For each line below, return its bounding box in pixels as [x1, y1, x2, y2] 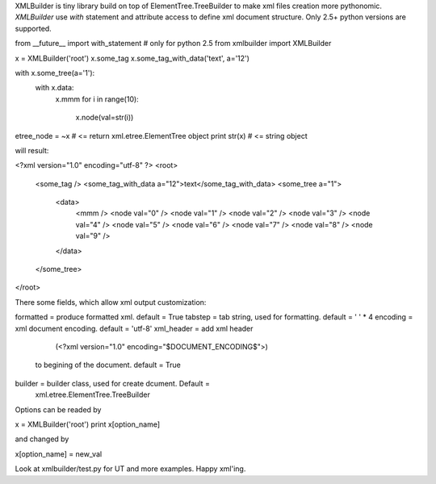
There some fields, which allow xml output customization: [15, 297, 207, 307]
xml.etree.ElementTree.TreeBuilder [35, 390, 151, 399]
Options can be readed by [15, 404, 102, 415]
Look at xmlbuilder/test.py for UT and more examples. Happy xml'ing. [15, 464, 246, 474]
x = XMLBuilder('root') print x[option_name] [15, 419, 161, 429]
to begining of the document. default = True [35, 360, 182, 370]
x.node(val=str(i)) [75, 113, 134, 123]
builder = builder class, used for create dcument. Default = [15, 378, 210, 388]
